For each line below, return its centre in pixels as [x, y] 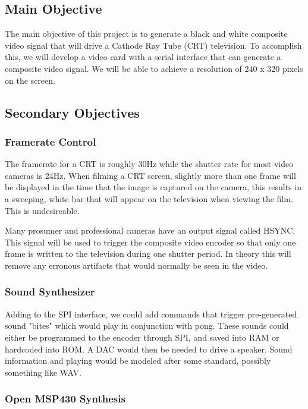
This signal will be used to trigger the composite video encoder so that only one [150, 242]
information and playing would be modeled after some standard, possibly [138, 361]
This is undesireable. [42, 210]
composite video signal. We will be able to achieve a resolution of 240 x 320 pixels [154, 68]
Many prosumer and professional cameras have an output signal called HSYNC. [150, 230]
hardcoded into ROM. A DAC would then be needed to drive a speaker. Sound [149, 349]
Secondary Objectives [72, 112]
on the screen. [30, 80]
